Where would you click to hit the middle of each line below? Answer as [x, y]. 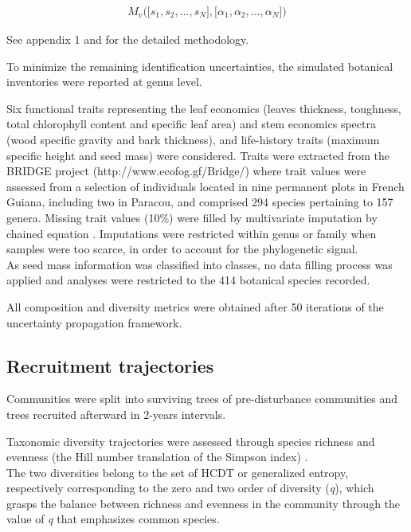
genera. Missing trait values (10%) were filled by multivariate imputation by [192, 217]
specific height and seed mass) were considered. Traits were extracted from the [198, 155]
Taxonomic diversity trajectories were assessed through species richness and [191, 441]
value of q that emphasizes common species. [113, 519]
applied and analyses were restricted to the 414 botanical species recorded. [188, 280]
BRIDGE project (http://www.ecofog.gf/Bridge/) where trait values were [186, 171]
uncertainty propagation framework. [94, 322]
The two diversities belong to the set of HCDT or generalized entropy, [178, 472]
